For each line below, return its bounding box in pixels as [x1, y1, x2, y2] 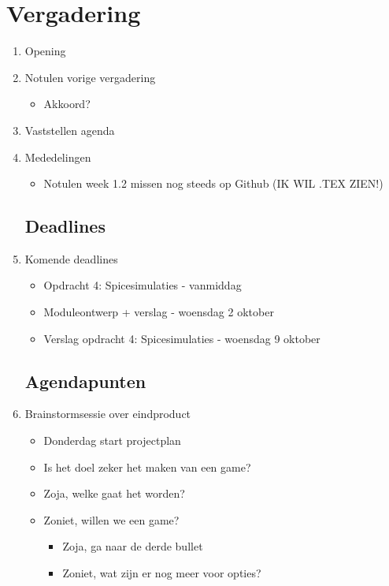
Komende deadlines [24, 250, 118, 267]
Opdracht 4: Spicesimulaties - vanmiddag [43, 277, 242, 293]
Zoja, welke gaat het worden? [43, 485, 185, 502]
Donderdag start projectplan [43, 432, 181, 449]
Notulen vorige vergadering [24, 69, 156, 85]
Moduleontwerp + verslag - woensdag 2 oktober [43, 304, 274, 320]
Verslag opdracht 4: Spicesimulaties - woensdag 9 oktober [43, 330, 320, 346]
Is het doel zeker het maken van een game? [43, 458, 251, 475]
